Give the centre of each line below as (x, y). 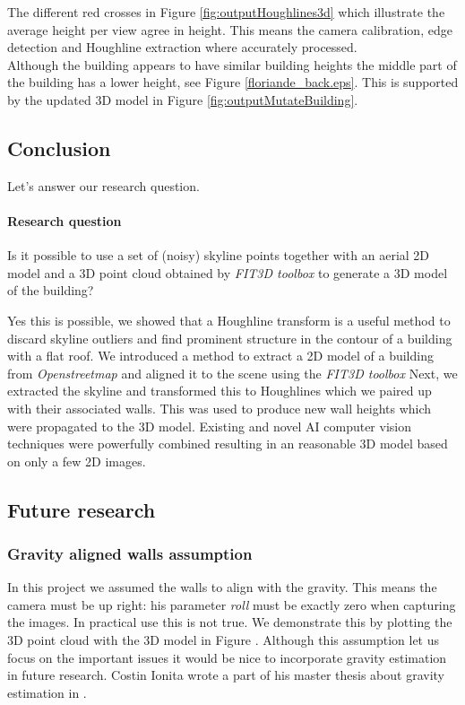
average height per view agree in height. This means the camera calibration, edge (230, 29)
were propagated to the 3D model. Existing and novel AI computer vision (209, 426)
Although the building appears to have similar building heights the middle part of (232, 64)
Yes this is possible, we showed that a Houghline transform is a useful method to (229, 320)
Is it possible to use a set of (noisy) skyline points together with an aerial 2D (219, 255)
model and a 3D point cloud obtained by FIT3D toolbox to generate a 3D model (228, 272)
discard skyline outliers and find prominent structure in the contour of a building (230, 338)
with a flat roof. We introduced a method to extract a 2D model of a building (220, 356)
